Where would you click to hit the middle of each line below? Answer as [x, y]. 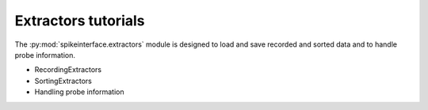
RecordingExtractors [68, 70]
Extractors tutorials [80, 21]
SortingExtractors [63, 81]
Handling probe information [79, 92]
